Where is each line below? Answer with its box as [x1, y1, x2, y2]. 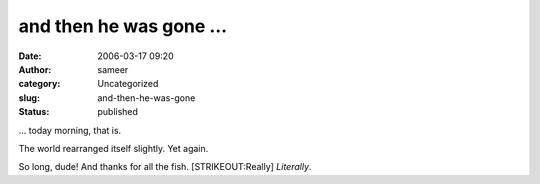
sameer [97, 63, 129, 75]
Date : [18, 50, 42, 62]
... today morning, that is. [18, 124, 122, 136]
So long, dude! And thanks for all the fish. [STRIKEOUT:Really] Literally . [18, 161, 312, 173]
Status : [18, 106, 50, 118]
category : [18, 78, 61, 90]
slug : [18, 91, 40, 104]
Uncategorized [97, 78, 159, 90]
